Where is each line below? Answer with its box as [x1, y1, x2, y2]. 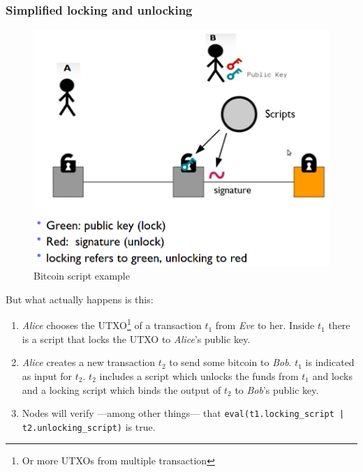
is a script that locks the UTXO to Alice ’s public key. [22, 331, 251, 346]
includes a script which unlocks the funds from [99, 368, 299, 383]
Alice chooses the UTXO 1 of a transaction [22, 316, 202, 333]
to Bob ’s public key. [235, 382, 319, 397]
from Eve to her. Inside [215, 318, 315, 333]
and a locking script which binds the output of [22, 382, 221, 397]
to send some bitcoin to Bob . [169, 355, 292, 370]
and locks [312, 368, 353, 383]
